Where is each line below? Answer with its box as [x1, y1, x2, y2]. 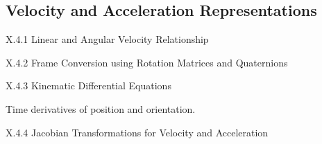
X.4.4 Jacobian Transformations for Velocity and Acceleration [6, 125, 269, 139]
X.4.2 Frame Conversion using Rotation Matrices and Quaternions [6, 55, 288, 69]
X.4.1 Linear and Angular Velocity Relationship [6, 32, 209, 46]
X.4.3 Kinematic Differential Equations [6, 78, 171, 93]
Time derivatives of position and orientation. [6, 101, 196, 116]
